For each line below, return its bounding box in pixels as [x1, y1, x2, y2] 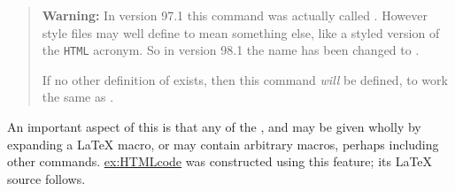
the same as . [42, 88, 114, 106]
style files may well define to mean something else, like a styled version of [42, 23, 440, 42]
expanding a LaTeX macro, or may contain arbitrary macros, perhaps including [7, 134, 439, 153]
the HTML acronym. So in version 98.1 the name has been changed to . [42, 41, 420, 59]
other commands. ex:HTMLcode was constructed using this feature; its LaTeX [7, 152, 433, 171]
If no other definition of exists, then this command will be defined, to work [42, 70, 448, 88]
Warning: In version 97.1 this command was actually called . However [42, 6, 428, 24]
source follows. [7, 169, 86, 187]
